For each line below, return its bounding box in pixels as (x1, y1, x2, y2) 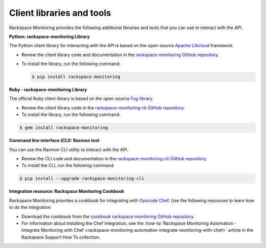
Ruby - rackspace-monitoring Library (9, 87, 87, 93)
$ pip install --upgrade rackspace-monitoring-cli (19, 176, 145, 181)
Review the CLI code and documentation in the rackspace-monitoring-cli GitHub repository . (21, 156, 207, 161)
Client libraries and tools (9, 7, 111, 18)
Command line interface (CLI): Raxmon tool (9, 138, 100, 143)
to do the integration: (9, 205, 52, 211)
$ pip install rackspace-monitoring (32, 74, 121, 80)
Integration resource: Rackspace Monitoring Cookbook (9, 188, 125, 194)
